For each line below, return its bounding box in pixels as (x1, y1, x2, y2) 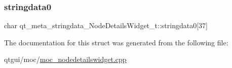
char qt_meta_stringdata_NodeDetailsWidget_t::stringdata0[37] (4, 20, 208, 31)
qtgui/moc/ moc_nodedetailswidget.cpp (4, 54, 127, 64)
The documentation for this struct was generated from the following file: (4, 37, 228, 47)
